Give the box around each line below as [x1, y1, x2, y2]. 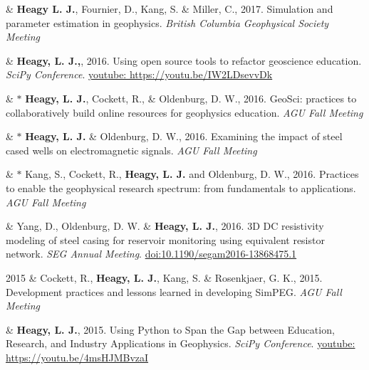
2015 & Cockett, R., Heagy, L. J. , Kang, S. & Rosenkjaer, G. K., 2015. [6, 270, 323, 285]
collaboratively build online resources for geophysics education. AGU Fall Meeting [6, 105, 363, 120]
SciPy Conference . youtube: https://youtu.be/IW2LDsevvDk [6, 67, 273, 82]
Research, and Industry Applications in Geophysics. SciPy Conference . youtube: [6, 336, 355, 351]
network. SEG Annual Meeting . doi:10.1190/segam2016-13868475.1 [6, 246, 297, 261]
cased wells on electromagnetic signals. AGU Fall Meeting [6, 142, 257, 157]
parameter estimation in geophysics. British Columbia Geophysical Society [6, 15, 329, 30]
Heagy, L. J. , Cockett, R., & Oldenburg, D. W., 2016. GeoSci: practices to [25, 90, 357, 105]
